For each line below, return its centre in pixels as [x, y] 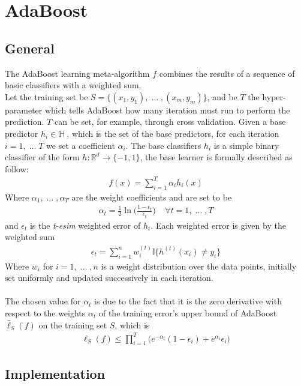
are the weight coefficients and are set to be [152, 197]
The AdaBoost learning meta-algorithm [77, 73]
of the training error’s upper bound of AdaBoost [188, 312]
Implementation [55, 373]
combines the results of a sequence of [227, 73]
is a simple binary [246, 145]
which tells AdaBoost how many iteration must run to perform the [167, 110]
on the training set [73, 324]
